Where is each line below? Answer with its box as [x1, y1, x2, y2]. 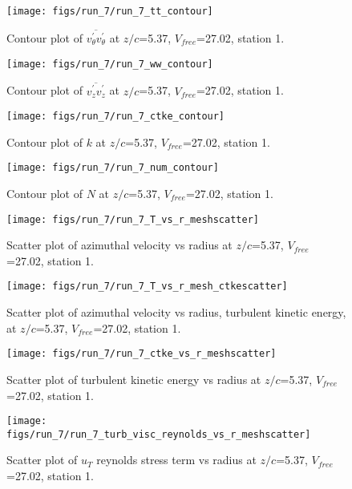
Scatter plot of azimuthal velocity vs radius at [6, 236, 233, 253]
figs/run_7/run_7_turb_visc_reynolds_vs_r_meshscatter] [6, 428, 311, 440]
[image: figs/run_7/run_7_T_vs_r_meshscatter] [6, 213, 259, 225]
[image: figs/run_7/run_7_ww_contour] [6, 58, 213, 70]
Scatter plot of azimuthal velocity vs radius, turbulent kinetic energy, [6, 304, 346, 321]
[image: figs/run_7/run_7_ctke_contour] [6, 111, 225, 123]
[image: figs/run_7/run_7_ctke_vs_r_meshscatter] [6, 348, 277, 360]
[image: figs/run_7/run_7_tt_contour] [6, 6, 213, 17]
